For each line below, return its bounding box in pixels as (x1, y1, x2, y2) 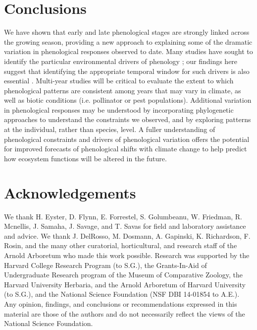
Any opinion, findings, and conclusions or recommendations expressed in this (4, 298, 237, 309)
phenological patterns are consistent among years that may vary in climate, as (4, 85, 241, 95)
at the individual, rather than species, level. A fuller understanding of (4, 124, 215, 134)
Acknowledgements (4, 182, 136, 202)
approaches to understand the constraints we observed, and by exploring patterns (4, 114, 251, 125)
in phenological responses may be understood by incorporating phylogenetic (4, 104, 234, 115)
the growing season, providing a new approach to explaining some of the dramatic (4, 36, 253, 47)
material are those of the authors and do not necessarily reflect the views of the (4, 308, 245, 319)
